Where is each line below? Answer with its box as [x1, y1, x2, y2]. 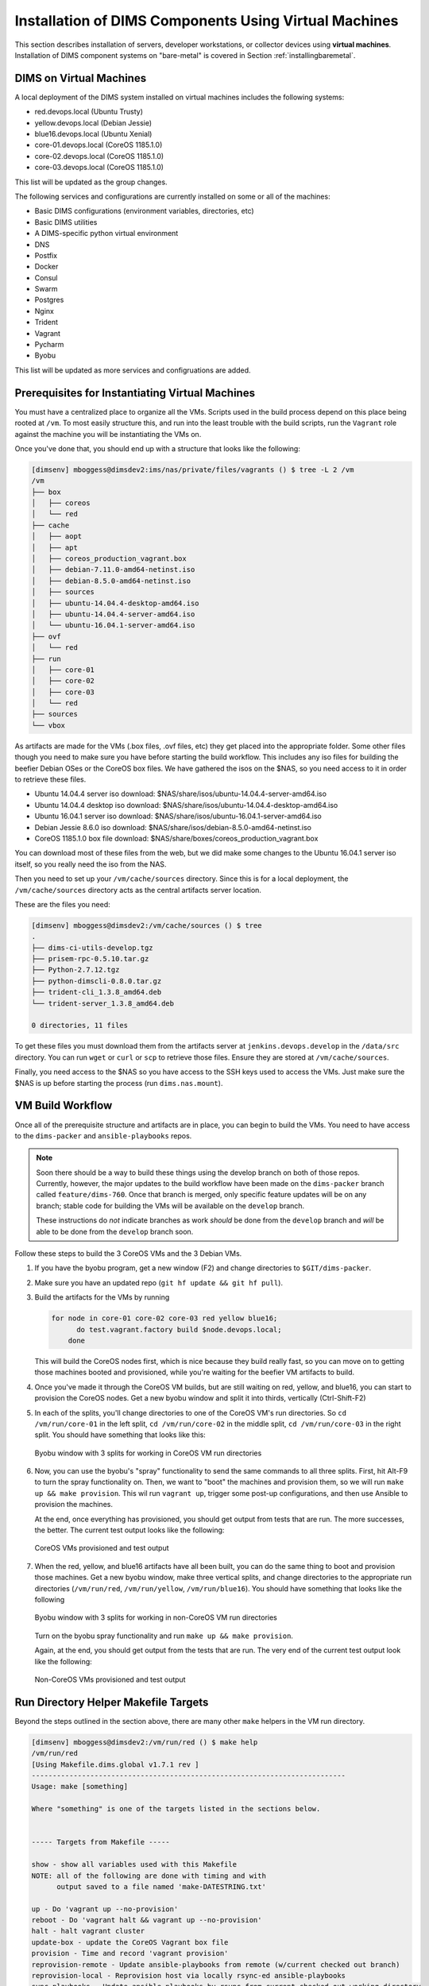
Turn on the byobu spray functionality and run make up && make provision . [34, 1631, 294, 1640]
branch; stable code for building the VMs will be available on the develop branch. [36, 1200, 305, 1211]
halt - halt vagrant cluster [31, 1926, 145, 1936]
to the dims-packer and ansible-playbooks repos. [14, 1130, 192, 1140]
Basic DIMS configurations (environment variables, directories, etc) [34, 207, 254, 216]
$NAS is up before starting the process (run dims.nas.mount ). [14, 1078, 223, 1088]
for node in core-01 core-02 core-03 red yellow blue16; [51, 1314, 278, 1323]
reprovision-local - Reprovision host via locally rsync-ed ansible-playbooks [31, 1971, 346, 1980]
